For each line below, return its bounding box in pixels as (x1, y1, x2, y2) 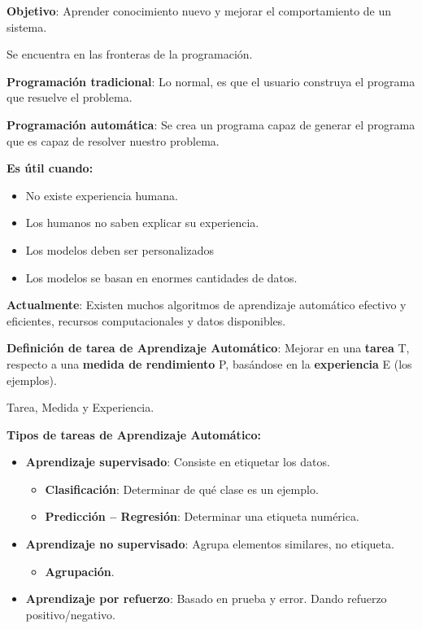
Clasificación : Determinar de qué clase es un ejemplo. (45, 480, 319, 497)
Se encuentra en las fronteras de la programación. (7, 46, 253, 63)
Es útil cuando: (7, 159, 94, 177)
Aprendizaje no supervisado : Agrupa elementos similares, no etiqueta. (25, 535, 394, 553)
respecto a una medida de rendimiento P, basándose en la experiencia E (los (7, 355, 412, 372)
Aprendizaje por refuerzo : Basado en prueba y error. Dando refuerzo (25, 590, 387, 607)
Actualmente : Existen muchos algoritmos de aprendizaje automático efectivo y (7, 296, 407, 313)
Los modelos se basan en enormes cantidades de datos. (25, 269, 298, 286)
